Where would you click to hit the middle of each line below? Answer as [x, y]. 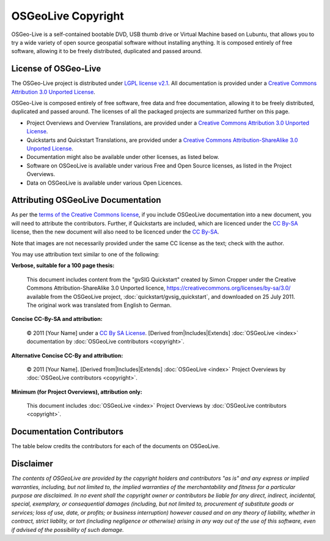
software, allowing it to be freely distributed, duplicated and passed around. [107, 51]
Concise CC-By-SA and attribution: [57, 319]
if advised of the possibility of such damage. [68, 529]
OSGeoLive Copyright [68, 16]
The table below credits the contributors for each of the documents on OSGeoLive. [116, 446]
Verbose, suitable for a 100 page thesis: [63, 265]
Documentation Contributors [68, 432]
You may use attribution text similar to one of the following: [86, 254]
